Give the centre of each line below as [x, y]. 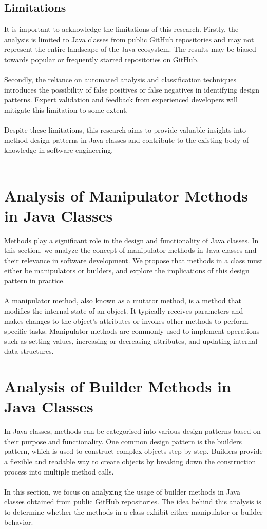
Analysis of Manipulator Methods [126, 195]
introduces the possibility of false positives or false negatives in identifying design [132, 89]
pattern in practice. [35, 280]
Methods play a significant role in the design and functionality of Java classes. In [131, 240]
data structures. [29, 351]
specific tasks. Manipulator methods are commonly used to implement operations [132, 331]
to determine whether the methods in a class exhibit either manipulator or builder [133, 512]
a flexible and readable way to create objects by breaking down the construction [130, 461]
